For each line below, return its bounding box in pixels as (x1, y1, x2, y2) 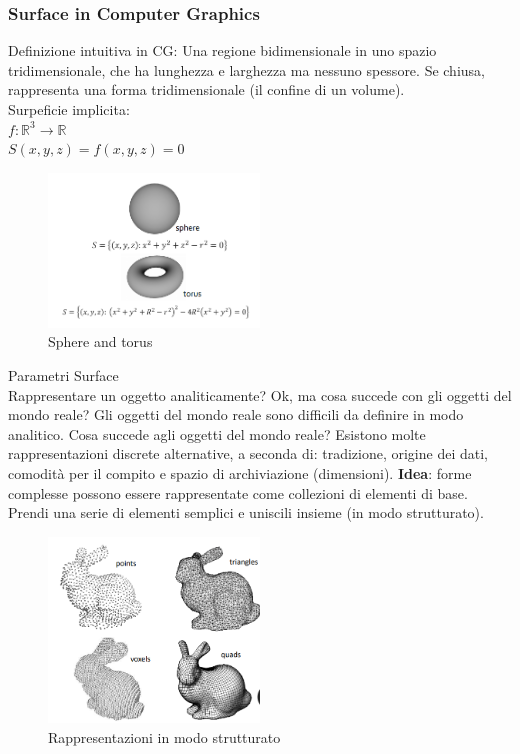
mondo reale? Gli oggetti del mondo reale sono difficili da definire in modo (8, 404, 464, 425)
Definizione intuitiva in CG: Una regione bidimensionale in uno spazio (8, 40, 437, 61)
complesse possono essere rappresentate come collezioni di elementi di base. (8, 482, 468, 503)
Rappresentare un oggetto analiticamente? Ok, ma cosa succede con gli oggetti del (8, 384, 512, 405)
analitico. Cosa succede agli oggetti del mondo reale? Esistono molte (8, 423, 426, 444)
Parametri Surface (8, 365, 119, 385)
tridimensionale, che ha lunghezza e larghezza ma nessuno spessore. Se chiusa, (8, 59, 485, 80)
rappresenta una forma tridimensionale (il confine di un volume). (8, 79, 405, 100)
